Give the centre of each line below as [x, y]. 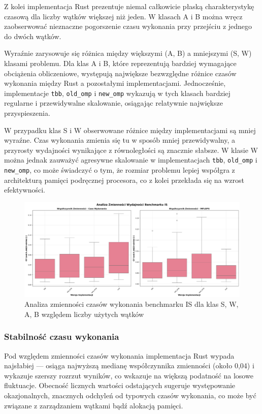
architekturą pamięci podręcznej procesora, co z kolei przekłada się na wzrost [124, 180]
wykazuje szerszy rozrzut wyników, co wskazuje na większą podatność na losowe [129, 375]
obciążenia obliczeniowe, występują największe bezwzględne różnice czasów [120, 73]
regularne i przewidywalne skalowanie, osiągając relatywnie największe [113, 103]
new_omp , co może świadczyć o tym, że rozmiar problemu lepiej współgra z [120, 170]
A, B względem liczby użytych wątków [84, 314]
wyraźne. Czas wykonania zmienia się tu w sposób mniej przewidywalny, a [120, 140]
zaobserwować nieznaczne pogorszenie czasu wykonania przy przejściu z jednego [128, 26]
